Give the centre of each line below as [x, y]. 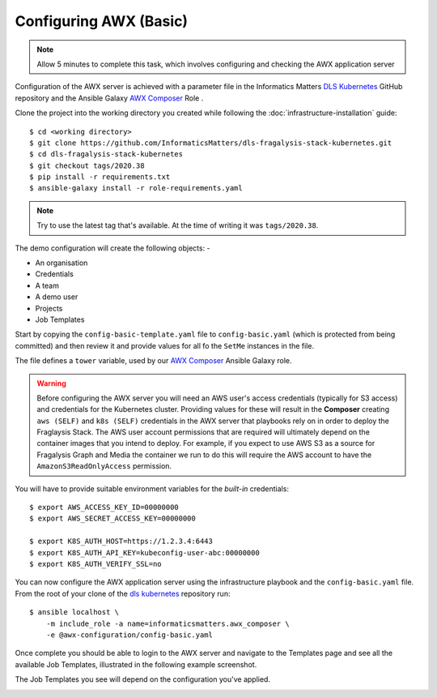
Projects [49, 308]
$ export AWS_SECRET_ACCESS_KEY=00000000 [112, 518]
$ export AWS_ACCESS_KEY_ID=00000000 [104, 507]
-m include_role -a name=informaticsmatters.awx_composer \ [168, 623]
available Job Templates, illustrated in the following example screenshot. [136, 664]
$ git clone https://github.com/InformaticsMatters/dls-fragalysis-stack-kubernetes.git [211, 143]
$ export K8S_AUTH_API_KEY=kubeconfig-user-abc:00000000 [145, 552]
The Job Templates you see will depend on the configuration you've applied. [143, 679]
